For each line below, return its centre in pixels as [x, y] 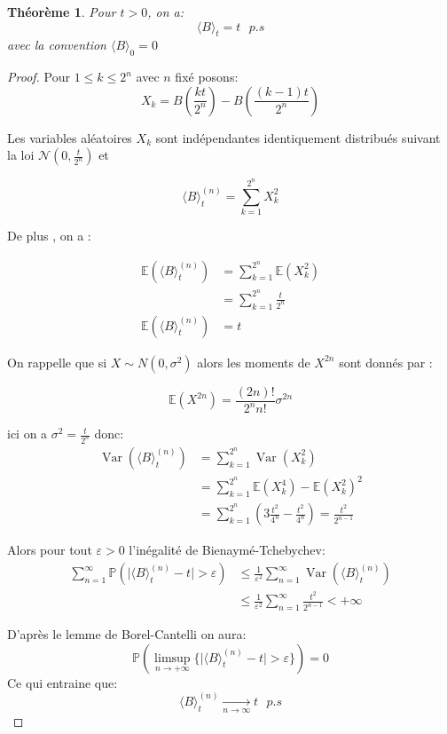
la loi [21, 155]
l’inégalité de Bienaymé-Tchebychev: [227, 550]
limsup [173, 658]
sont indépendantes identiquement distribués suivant [298, 137]
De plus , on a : [49, 236]
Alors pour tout [50, 550]
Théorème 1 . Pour [62, 12]
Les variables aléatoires [70, 137]
